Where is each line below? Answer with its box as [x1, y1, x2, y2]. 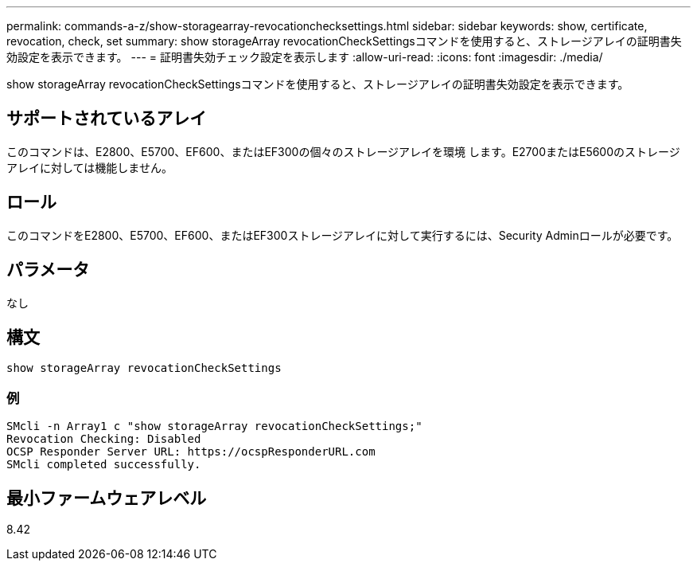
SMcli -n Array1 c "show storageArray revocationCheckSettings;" [6, 420, 422, 433]
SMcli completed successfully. [6, 458, 201, 471]
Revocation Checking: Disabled [6, 432, 201, 446]
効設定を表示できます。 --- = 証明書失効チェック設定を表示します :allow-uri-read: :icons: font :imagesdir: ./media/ [6, 50, 603, 64]
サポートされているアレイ [6, 108, 207, 129]
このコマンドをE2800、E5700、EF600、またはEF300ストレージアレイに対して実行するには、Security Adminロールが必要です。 [6, 228, 679, 242]
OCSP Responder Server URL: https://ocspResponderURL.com [6, 445, 376, 459]
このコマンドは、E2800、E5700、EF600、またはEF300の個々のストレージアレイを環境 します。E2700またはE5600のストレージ [6, 144, 680, 158]
